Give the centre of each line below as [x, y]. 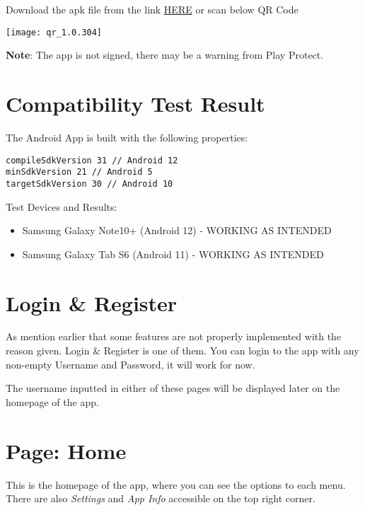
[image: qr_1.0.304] [54, 32]
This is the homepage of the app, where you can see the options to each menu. [176, 484]
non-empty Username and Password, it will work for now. [131, 364]
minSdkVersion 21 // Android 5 [79, 172]
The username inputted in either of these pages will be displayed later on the [173, 388]
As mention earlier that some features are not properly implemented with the [174, 336]
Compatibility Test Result [135, 104]
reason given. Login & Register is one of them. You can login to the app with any [182, 350]
